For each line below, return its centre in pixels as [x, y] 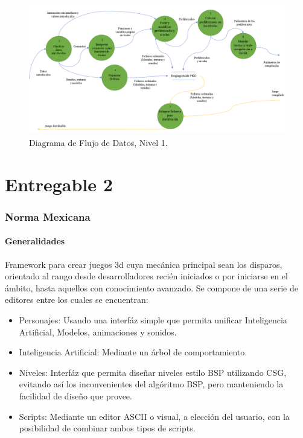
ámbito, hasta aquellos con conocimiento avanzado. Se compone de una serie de [151, 287]
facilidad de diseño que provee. [75, 396]
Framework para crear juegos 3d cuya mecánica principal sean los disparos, [144, 264]
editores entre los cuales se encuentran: [77, 300]
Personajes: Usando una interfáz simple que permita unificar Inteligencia [153, 320]
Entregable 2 [59, 184]
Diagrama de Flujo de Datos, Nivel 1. [98, 143]
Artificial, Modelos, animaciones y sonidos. [98, 332]
